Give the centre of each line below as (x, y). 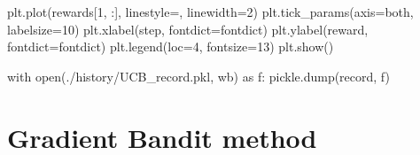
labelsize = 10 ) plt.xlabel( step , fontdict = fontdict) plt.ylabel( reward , (188, 29)
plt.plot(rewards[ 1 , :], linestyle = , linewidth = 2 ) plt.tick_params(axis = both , (210, 12)
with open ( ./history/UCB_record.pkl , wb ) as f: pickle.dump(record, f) (198, 76)
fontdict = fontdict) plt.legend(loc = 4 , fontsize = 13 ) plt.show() (171, 46)
